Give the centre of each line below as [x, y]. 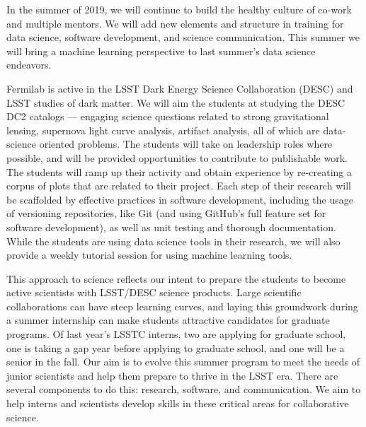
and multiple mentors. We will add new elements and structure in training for [175, 23]
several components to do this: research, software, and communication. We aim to [184, 389]
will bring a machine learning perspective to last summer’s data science [161, 51]
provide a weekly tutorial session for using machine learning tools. [149, 255]
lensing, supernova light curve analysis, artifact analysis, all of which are [163, 130]
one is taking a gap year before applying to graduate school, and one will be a [176, 347]
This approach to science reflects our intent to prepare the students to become [176, 278]
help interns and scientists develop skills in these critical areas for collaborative [178, 403]
